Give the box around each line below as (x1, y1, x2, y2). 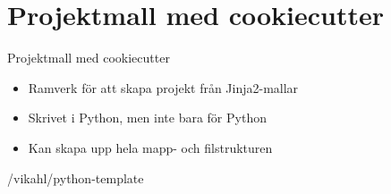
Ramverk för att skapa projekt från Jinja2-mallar (28, 78, 299, 97)
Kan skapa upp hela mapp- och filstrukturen (28, 138, 273, 156)
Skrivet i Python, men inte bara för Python (28, 108, 267, 127)
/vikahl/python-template (7, 168, 144, 187)
